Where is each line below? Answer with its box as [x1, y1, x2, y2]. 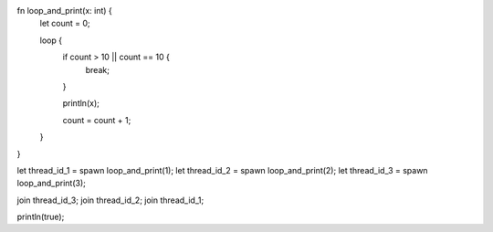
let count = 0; [39, 18, 90, 29]
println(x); [62, 98, 100, 109]
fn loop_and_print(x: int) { [16, 5, 113, 16]
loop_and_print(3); [16, 178, 87, 189]
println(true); [16, 211, 65, 223]
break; [85, 64, 110, 75]
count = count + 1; [62, 114, 131, 125]
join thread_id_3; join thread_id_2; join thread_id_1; [16, 195, 205, 206]
